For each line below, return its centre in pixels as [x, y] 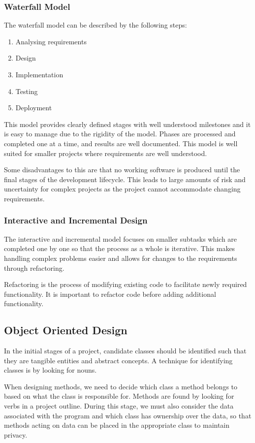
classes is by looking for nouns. [50, 370]
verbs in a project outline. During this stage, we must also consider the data [119, 406]
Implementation [39, 74]
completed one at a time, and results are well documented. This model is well [121, 143]
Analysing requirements [51, 41]
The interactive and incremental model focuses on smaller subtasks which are [121, 238]
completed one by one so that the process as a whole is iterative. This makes [120, 248]
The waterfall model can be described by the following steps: [96, 25]
